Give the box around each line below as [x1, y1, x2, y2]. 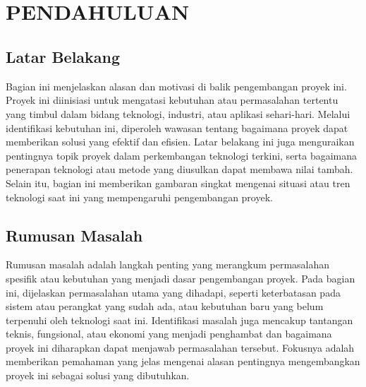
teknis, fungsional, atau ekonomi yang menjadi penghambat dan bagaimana [6, 326, 332, 341]
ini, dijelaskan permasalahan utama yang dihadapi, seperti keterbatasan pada [6, 285, 341, 299]
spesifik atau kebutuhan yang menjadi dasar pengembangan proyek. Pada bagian [6, 270, 355, 285]
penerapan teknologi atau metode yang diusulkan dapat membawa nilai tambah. [6, 162, 353, 177]
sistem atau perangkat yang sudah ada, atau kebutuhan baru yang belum [6, 299, 324, 314]
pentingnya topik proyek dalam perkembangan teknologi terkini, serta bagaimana [6, 148, 358, 162]
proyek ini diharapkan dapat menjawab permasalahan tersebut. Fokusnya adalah [6, 340, 355, 355]
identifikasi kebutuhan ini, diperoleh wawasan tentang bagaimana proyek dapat [6, 120, 348, 135]
